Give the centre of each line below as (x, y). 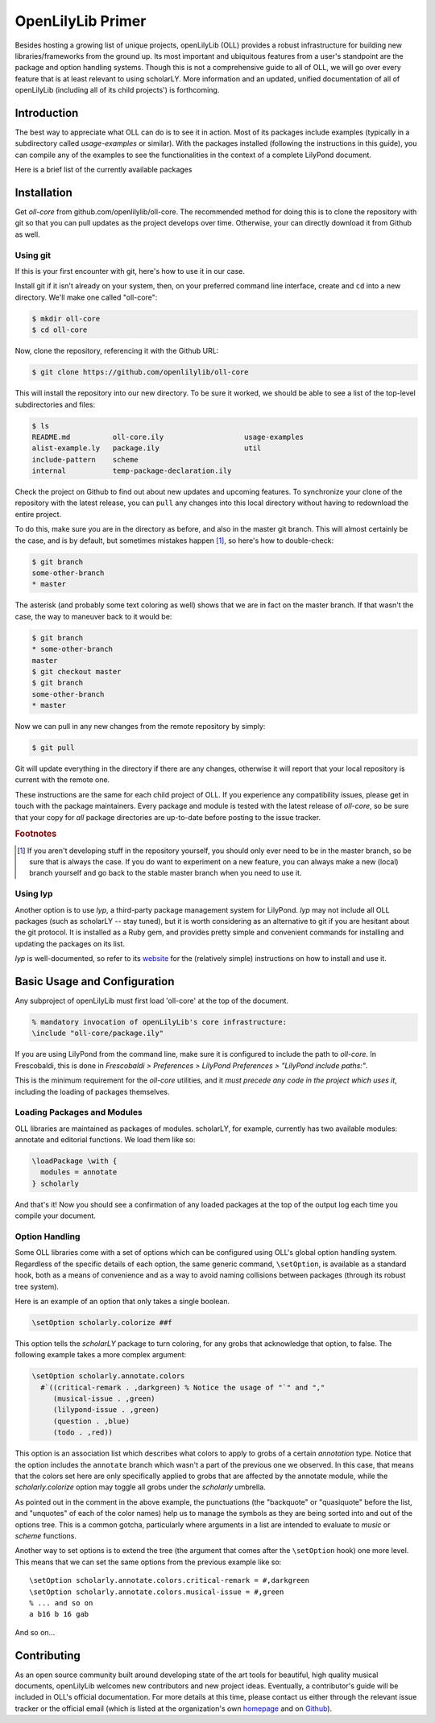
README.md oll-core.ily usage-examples (168, 437)
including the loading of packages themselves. (92, 1091)
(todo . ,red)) (83, 1433)
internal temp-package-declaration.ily (132, 471)
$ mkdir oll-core (66, 319)
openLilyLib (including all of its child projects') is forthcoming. (117, 90)
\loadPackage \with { (75, 1161)
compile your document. (56, 1216)
